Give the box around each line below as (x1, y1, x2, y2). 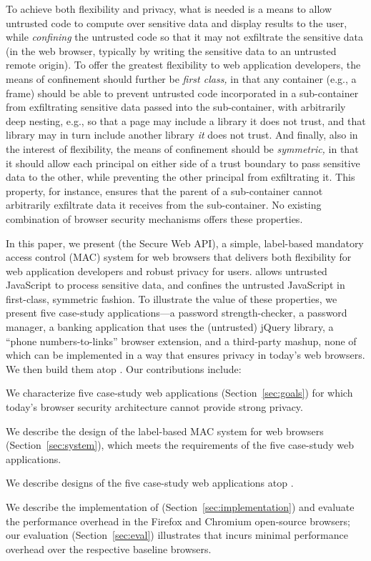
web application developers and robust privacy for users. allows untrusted (6, 263, 327, 278)
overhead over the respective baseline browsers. (6, 541, 212, 556)
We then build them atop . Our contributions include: (6, 361, 242, 376)
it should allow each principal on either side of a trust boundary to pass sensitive (6, 155, 360, 170)
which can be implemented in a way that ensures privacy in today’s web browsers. (6, 347, 365, 362)
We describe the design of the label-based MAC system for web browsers (6, 423, 324, 438)
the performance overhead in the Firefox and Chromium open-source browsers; (6, 513, 350, 528)
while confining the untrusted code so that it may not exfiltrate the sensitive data (6, 29, 363, 44)
